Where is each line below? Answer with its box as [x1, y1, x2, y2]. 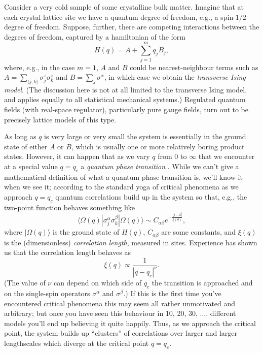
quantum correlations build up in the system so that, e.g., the [55, 191, 247, 202]
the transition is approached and [152, 277, 253, 288]
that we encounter [198, 151, 255, 162]
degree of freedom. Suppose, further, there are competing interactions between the [4, 21, 259, 32]
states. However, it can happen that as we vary [4, 151, 150, 162]
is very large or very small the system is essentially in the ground [44, 131, 246, 142]
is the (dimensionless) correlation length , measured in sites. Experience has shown [4, 237, 257, 247]
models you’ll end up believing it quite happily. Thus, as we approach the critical [4, 317, 256, 328]
